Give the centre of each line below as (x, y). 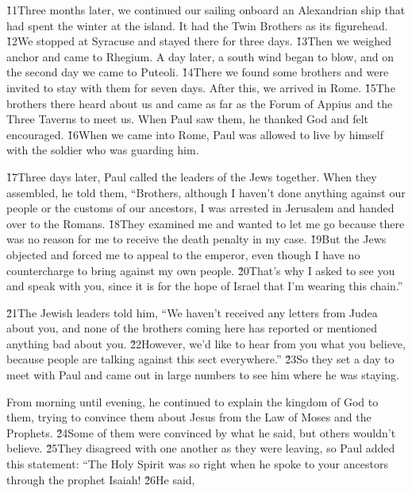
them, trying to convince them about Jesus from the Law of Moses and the (189, 417)
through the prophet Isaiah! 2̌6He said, (101, 479)
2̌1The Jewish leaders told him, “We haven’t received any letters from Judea (192, 312)
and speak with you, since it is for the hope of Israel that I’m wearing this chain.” (205, 286)
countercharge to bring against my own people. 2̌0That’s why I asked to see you (201, 270)
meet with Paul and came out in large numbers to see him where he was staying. (203, 375)
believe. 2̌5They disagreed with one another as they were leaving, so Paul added (201, 448)
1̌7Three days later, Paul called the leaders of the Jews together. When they (192, 176)
